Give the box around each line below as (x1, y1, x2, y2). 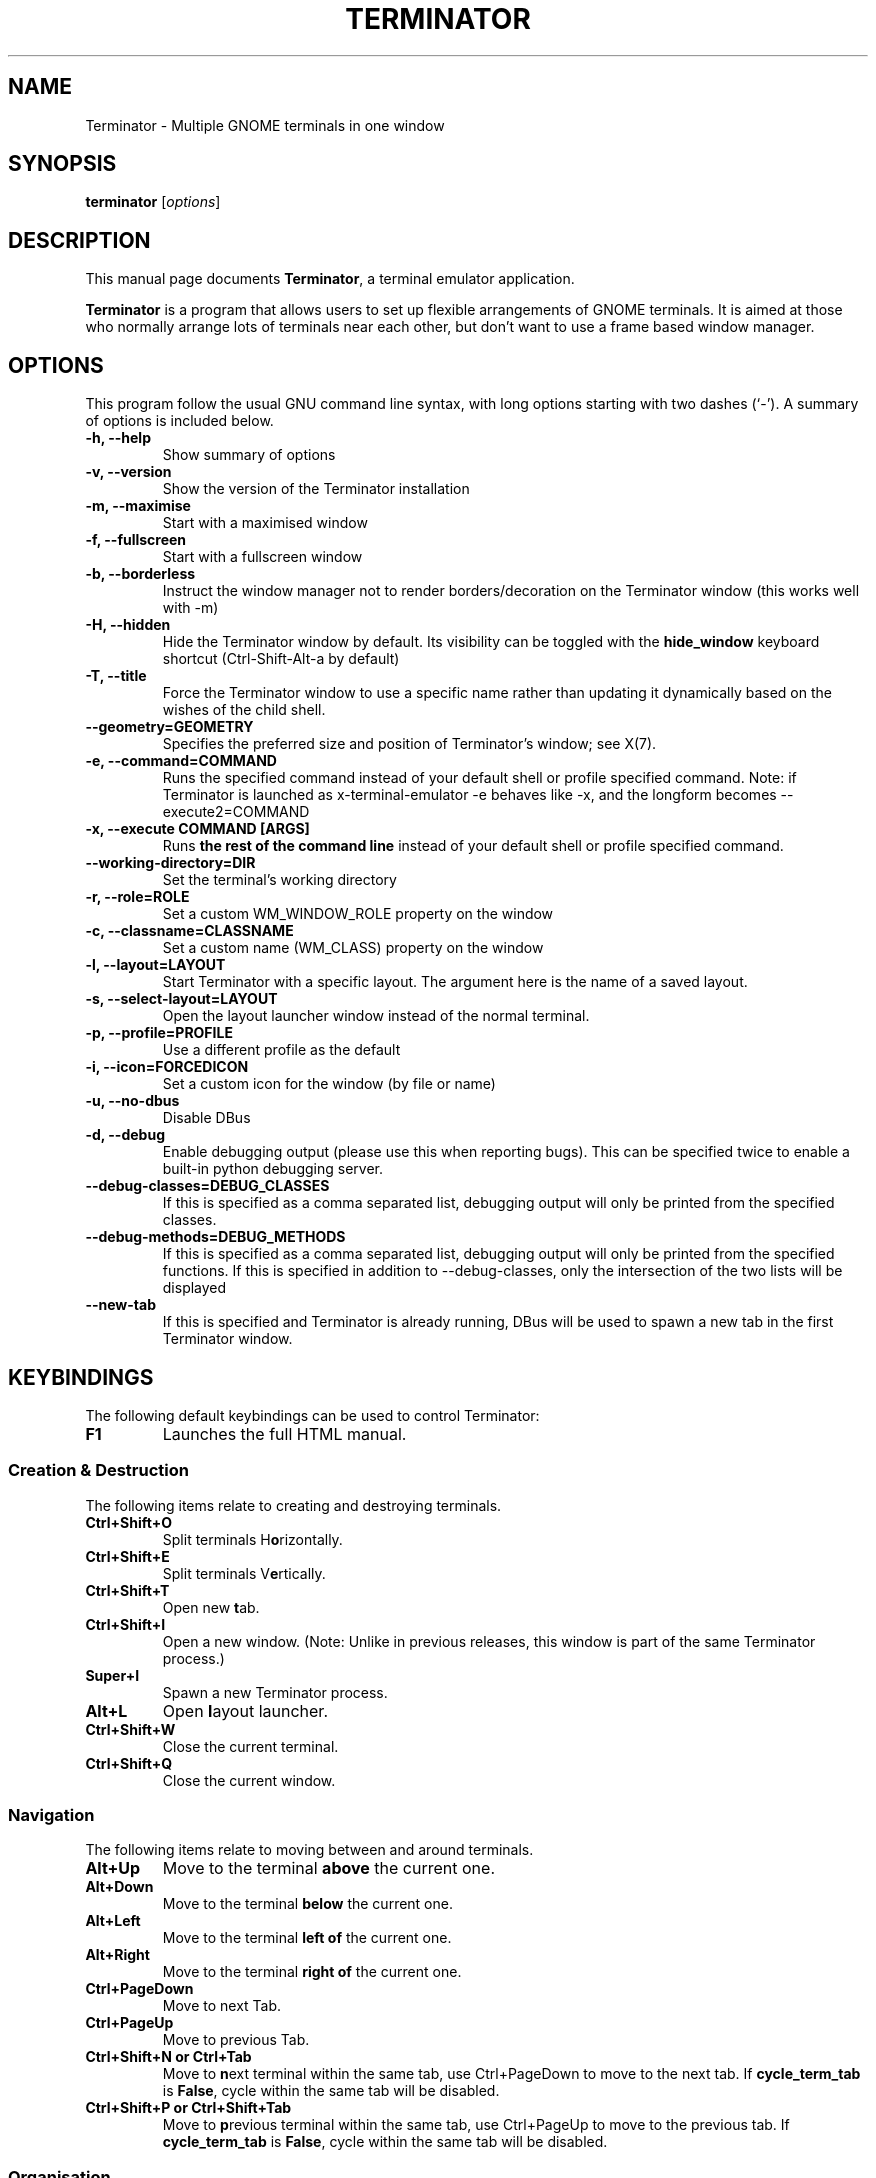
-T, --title (85, 667, 147, 685)
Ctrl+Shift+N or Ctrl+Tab (85, 2048, 252, 2066)
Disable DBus (162, 1109, 251, 1127)
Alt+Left (85, 1912, 141, 1930)
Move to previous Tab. (162, 2031, 310, 2049)
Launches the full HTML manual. (162, 1423, 407, 1444)
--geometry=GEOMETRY (85, 718, 254, 736)
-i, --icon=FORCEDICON (85, 1058, 249, 1076)
